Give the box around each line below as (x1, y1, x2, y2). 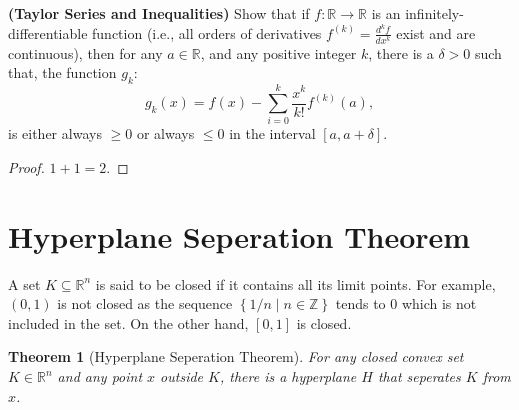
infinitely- (405, 3, 464, 23)
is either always (8, 123, 102, 144)
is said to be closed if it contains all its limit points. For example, (95, 273, 496, 294)
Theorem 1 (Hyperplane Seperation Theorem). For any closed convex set (8, 346, 464, 367)
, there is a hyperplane (219, 366, 357, 387)
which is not (401, 293, 477, 314)
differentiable (8, 22, 88, 43)
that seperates (377, 366, 461, 387)
